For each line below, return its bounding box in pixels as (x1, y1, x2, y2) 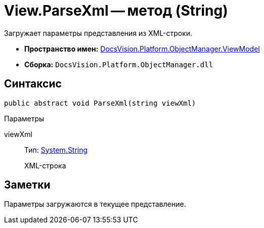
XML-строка (24, 161, 66, 170)
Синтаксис (4, 77, 62, 90)
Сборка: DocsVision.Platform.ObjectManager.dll (24, 60, 213, 69)
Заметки (4, 178, 51, 192)
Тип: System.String (24, 145, 88, 154)
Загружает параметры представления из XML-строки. (4, 28, 193, 37)
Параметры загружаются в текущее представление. (4, 200, 186, 209)
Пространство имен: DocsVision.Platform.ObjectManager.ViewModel (24, 44, 260, 53)
